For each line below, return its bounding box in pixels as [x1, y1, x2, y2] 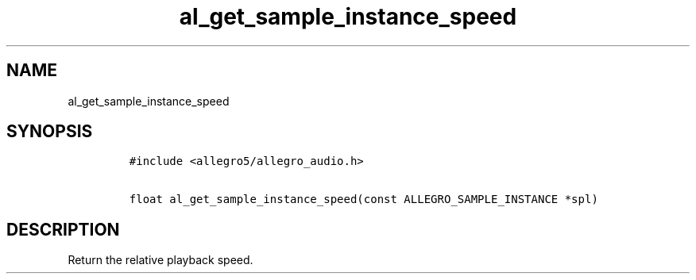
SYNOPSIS [6, 121, 93, 142]
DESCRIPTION [6, 219, 120, 240]
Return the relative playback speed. [68, 253, 253, 267]
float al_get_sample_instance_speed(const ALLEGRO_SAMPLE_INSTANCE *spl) [129, 193, 598, 206]
